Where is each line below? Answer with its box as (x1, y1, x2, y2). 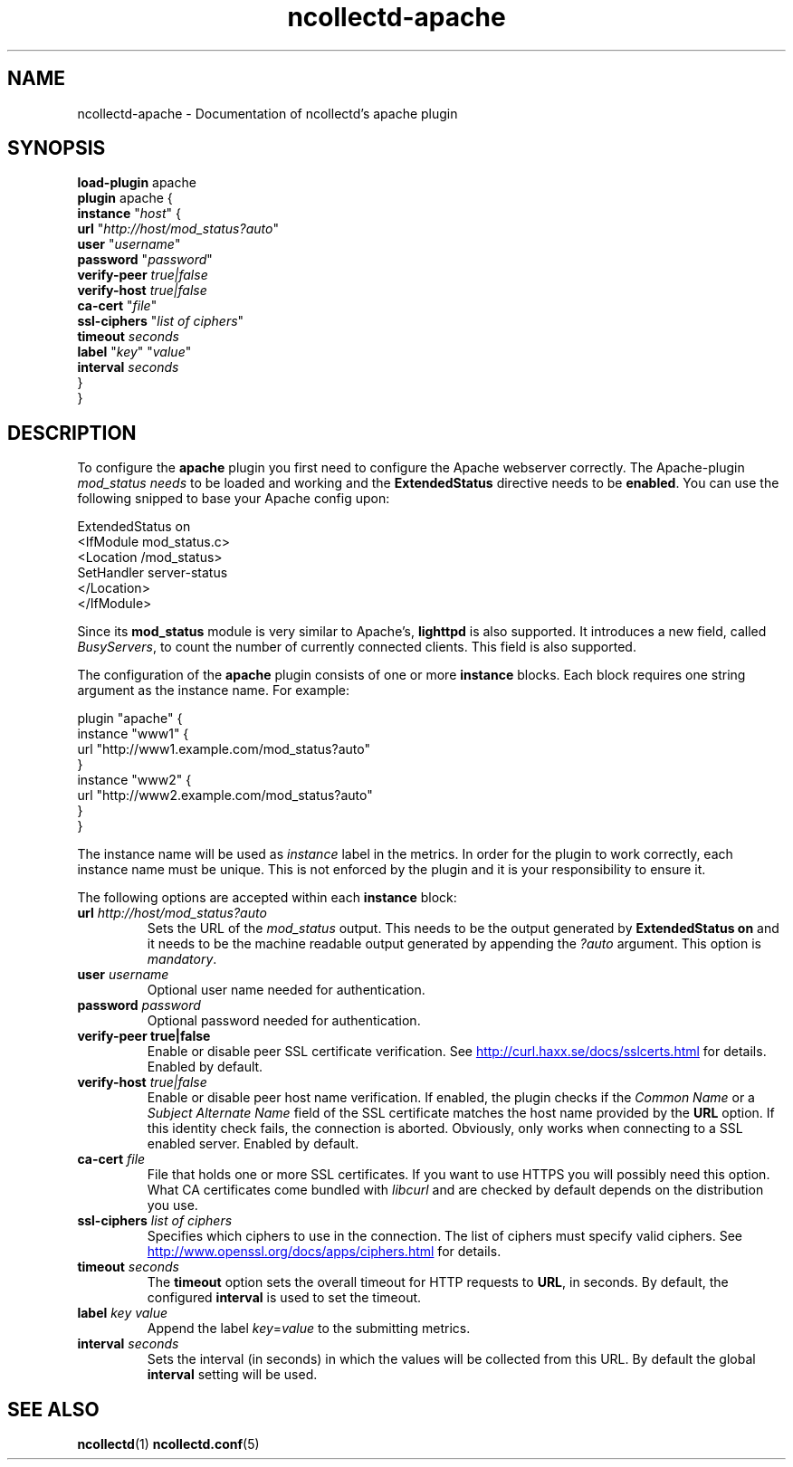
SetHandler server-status (77, 565, 228, 581)
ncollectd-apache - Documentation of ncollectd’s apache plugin (77, 105, 458, 121)
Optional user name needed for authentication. (147, 982, 425, 998)
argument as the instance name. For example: (77, 682, 350, 699)
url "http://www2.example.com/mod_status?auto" (77, 787, 373, 804)
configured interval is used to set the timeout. (147, 1290, 422, 1306)
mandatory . (147, 951, 217, 967)
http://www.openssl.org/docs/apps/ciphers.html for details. (147, 1243, 502, 1260)
